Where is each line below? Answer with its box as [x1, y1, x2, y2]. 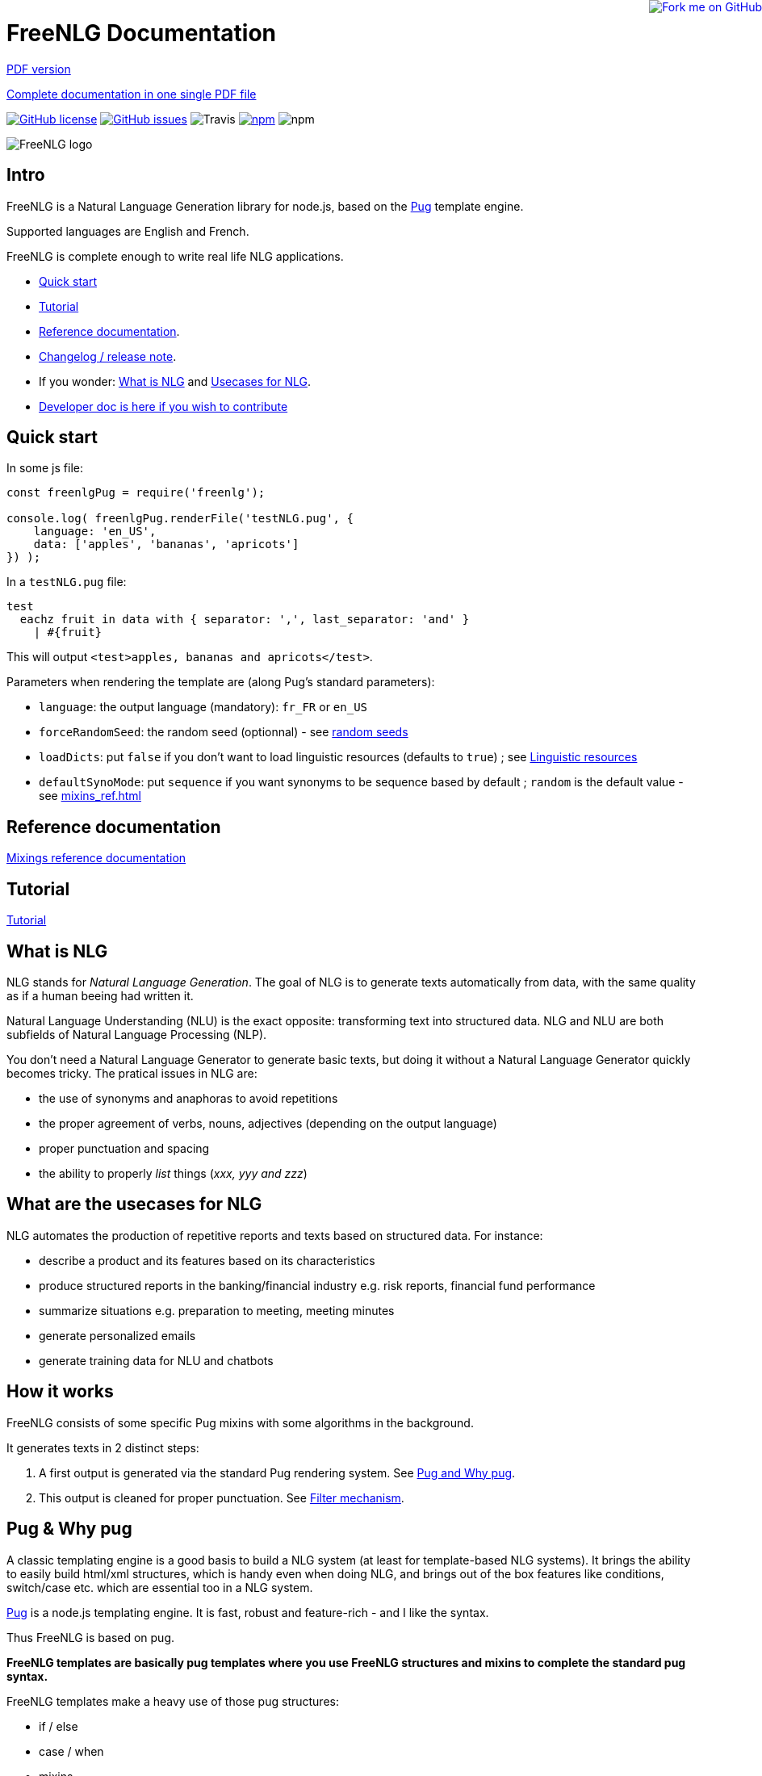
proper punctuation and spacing [39, 1141, 210, 1155]
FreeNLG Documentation [6, 19, 277, 47]
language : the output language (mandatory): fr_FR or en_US [39, 700, 367, 714]
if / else [39, 1719, 78, 1733]
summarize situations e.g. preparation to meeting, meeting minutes [39, 1303, 395, 1317]
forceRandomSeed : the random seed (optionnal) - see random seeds [39, 725, 408, 739]
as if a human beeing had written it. [6, 988, 194, 1003]
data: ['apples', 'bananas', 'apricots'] [33, 538, 299, 551]
